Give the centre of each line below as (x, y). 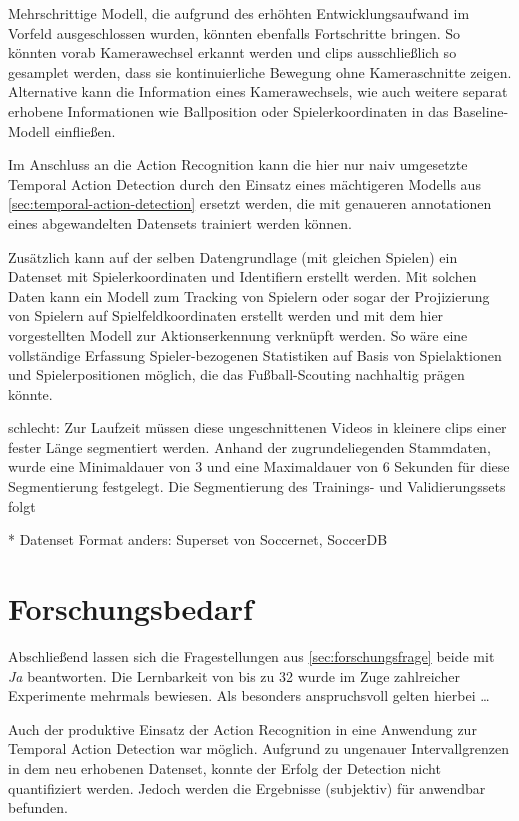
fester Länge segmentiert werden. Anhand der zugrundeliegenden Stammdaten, (249, 446)
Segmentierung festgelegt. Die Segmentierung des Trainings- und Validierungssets (257, 486)
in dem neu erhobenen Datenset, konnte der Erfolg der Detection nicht (224, 767)
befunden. (38, 807)
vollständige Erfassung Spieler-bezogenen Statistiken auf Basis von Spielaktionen (255, 354)
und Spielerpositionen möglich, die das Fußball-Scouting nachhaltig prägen (236, 374)
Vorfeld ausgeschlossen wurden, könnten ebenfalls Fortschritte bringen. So (234, 32)
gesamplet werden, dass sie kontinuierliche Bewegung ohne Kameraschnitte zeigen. (260, 71)
